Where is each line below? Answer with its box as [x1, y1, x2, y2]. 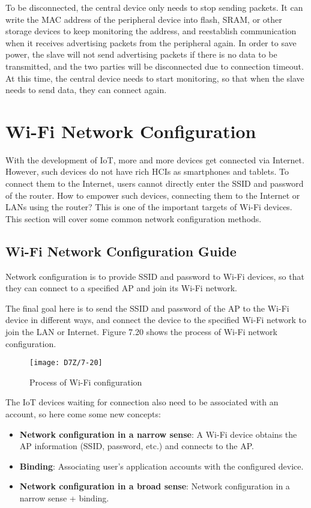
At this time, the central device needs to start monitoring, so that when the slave [5, 71, 304, 84]
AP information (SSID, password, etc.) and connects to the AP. [19, 440, 254, 452]
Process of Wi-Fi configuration [29, 375, 142, 388]
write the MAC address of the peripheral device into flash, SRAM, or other [5, 13, 282, 25]
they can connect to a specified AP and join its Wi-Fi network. [5, 282, 237, 294]
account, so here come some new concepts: [5, 408, 161, 420]
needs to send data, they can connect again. [5, 83, 167, 96]
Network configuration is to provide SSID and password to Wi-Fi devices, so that [5, 270, 304, 282]
